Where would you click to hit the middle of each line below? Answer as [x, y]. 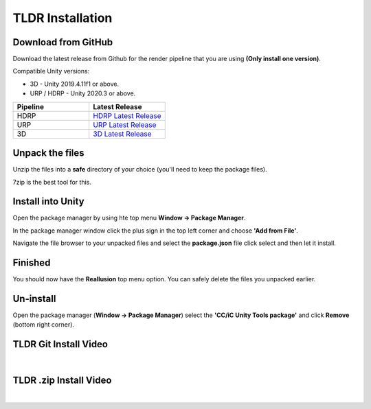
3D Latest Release [122, 134]
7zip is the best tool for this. [52, 182]
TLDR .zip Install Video [62, 381]
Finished [32, 263]
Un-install [34, 299]
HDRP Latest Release [127, 115]
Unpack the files [49, 153]
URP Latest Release [125, 125]
